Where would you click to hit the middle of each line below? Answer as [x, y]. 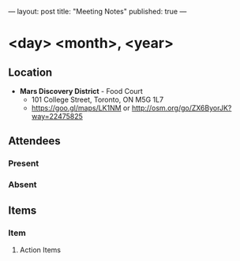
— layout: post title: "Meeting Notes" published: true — [97, 11]
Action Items [40, 250]
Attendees [34, 141]
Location [30, 72]
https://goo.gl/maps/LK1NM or [81, 108]
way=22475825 [57, 116]
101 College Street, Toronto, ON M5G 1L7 [97, 99]
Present [24, 163]
